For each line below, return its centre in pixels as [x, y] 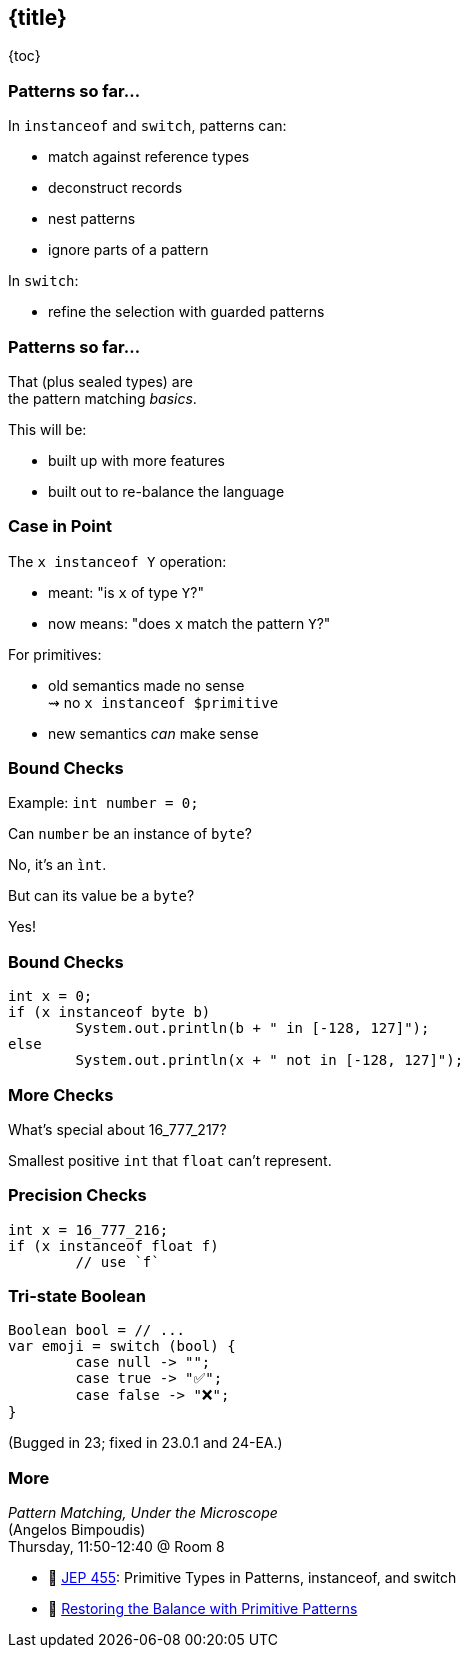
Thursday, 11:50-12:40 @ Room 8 [116, 1547]
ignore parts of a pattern [128, 250]
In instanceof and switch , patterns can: [147, 126]
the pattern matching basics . [102, 398]
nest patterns [92, 219]
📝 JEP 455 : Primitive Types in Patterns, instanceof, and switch [252, 1578]
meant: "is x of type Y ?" [126, 592]
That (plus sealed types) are [100, 381]
